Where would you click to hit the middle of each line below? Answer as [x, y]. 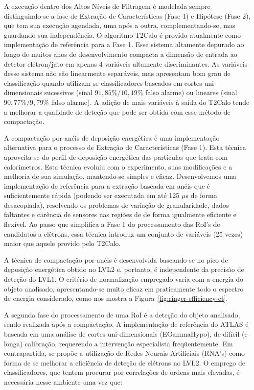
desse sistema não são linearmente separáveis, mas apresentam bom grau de [117, 73]
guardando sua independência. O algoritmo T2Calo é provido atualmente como [122, 35]
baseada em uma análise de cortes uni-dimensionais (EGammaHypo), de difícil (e [126, 334]
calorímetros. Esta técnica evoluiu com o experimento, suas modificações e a [118, 166]
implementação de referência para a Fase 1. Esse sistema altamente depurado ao [124, 44]
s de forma [201, 195]
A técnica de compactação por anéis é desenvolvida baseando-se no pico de [116, 259]
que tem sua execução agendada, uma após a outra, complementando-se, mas [120, 25]
